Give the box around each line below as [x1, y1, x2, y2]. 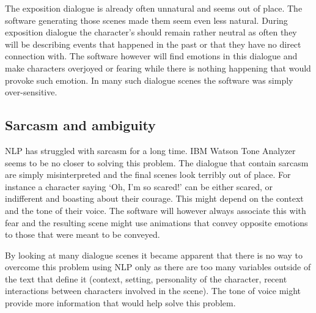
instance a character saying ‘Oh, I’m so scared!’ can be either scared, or [5, 180, 273, 193]
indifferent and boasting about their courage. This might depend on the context [5, 192, 304, 205]
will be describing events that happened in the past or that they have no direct [5, 37, 301, 50]
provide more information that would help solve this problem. [5, 296, 236, 309]
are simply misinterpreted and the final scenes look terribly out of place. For [5, 168, 291, 181]
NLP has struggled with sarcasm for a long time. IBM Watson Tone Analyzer [5, 144, 296, 156]
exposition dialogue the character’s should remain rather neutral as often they [5, 26, 297, 39]
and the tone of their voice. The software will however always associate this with [5, 204, 306, 216]
